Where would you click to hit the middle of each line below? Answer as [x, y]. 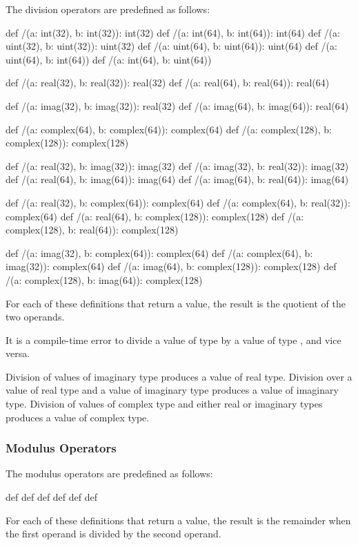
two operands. [35, 317]
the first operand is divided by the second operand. [113, 534]
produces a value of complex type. [78, 417]
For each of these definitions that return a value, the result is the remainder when [178, 520]
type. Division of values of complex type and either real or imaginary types [164, 404]
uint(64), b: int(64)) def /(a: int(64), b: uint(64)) [109, 59]
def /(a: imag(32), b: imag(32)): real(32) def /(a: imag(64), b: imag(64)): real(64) [177, 105]
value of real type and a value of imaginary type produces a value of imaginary [172, 390]
